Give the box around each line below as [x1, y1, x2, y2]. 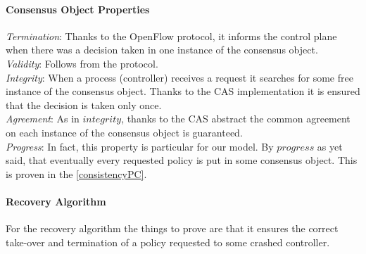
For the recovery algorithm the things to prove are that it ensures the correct [6, 221, 339, 236]
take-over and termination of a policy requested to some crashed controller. [6, 234, 330, 249]
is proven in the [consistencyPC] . [6, 166, 147, 181]
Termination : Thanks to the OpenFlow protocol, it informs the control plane [6, 28, 337, 43]
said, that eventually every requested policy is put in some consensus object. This [6, 153, 358, 167]
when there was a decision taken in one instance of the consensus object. [6, 42, 318, 57]
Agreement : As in [6, 111, 80, 126]
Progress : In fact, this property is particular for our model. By [6, 139, 274, 153]
